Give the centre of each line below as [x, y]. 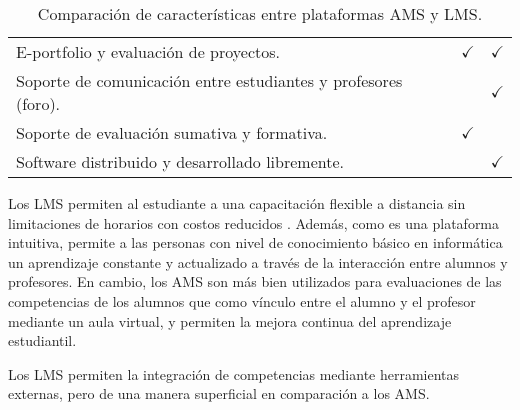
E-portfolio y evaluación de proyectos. [148, 51]
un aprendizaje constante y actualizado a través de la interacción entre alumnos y [258, 261]
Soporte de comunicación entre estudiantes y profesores [209, 80]
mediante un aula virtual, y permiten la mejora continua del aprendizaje [230, 320]
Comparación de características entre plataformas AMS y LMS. [260, 13]
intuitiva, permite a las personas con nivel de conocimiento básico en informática [255, 242]
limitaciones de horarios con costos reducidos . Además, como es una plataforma [254, 222]
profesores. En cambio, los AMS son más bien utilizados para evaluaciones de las [255, 281]
